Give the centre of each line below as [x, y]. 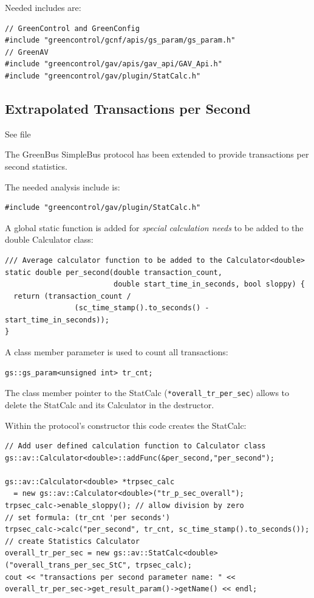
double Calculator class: [49, 239]
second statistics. [36, 166]
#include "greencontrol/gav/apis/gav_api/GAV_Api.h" [114, 64]
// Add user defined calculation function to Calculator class [135, 446]
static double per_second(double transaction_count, [114, 272]
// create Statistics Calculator [72, 541]
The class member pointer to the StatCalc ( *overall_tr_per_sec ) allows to [147, 393]
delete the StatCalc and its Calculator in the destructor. [110, 404]
